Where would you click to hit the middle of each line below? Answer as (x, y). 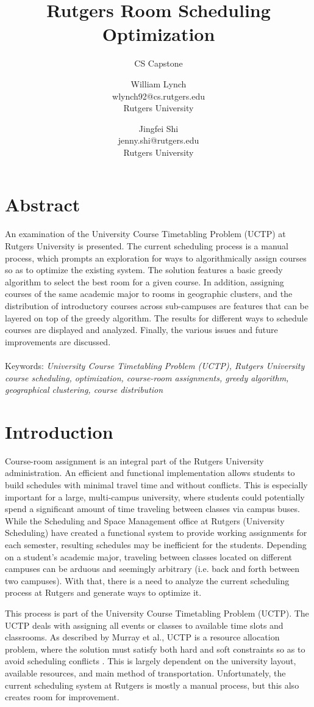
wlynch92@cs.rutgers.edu (159, 96)
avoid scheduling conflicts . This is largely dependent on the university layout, (151, 661)
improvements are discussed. (58, 341)
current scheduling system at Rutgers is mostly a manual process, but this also (152, 685)
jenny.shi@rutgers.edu (159, 140)
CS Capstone (159, 63)
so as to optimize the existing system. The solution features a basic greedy (144, 270)
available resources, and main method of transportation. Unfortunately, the (145, 672)
